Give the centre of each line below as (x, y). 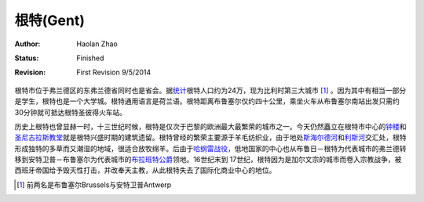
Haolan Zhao (97, 44)
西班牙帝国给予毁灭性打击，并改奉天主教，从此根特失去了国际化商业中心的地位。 (145, 170)
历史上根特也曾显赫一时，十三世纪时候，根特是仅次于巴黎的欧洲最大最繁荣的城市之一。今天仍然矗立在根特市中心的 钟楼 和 (210, 126)
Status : (27, 58)
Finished (90, 58)
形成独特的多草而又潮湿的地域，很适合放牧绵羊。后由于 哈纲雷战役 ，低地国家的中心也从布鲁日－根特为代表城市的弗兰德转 (210, 148)
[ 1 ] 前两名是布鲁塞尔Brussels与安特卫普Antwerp (94, 185)
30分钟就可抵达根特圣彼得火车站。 (71, 112)
